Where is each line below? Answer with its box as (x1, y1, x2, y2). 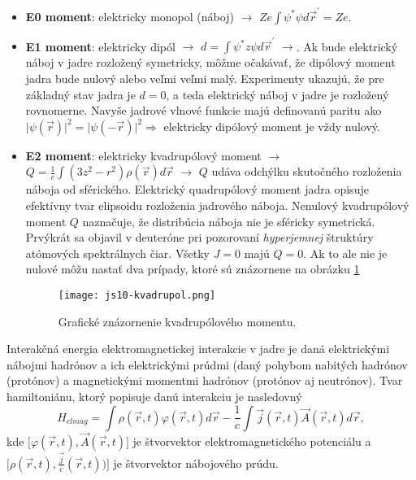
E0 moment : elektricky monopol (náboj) (25, 7, 234, 24)
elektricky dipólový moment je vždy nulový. (163, 117, 380, 134)
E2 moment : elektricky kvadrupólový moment (25, 146, 262, 164)
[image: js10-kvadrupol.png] (58, 289, 216, 301)
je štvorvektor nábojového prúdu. (113, 454, 279, 471)
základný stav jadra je (25, 85, 136, 103)
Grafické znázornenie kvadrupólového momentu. (58, 312, 297, 329)
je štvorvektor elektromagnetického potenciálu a (132, 432, 371, 449)
